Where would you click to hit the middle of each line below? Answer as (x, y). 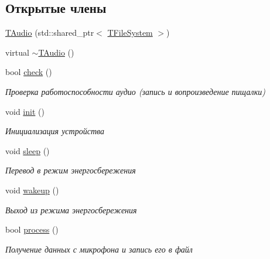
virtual (17, 52)
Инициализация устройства (55, 131)
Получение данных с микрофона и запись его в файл (99, 249)
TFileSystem (130, 33)
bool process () (32, 229)
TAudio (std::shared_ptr (50, 33)
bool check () (29, 72)
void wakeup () (32, 190)
